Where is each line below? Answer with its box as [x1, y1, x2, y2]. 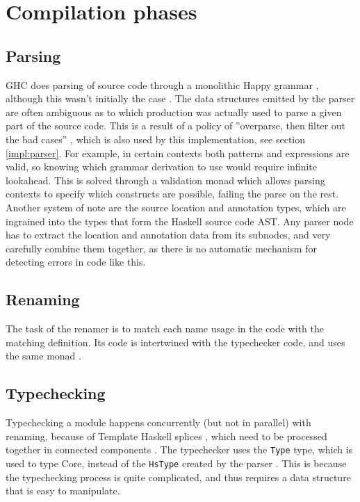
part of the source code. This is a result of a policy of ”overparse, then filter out [6, 118, 346, 133]
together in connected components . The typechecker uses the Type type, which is [6, 442, 353, 457]
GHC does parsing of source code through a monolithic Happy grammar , [6, 77, 319, 92]
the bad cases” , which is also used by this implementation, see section [6, 131, 306, 146]
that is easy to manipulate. [6, 483, 120, 498]
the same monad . [6, 348, 81, 363]
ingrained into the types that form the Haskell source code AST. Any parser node [6, 213, 354, 228]
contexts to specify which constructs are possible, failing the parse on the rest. [6, 186, 339, 201]
